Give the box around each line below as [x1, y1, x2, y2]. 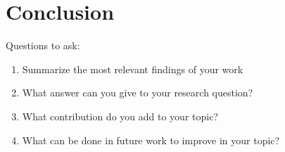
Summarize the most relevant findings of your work [22, 61, 243, 76]
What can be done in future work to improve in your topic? [22, 132, 280, 147]
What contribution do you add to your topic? [22, 108, 218, 123]
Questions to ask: [6, 38, 80, 53]
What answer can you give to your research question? [22, 85, 253, 100]
